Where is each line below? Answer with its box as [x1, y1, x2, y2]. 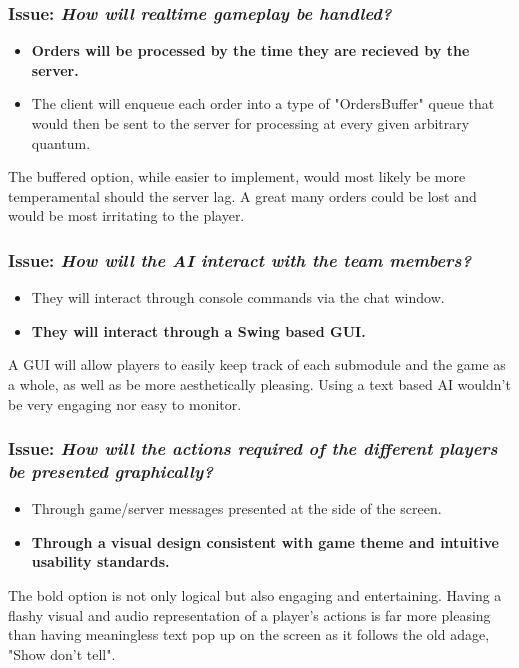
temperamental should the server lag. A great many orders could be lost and [8, 185, 477, 206]
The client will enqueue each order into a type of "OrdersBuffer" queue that [31, 93, 495, 114]
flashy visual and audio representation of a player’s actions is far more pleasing [8, 604, 491, 625]
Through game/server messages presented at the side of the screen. [31, 498, 442, 519]
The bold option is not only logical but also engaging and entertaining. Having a [8, 585, 502, 606]
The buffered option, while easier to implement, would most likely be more [8, 166, 466, 187]
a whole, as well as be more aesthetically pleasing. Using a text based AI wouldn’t [8, 373, 511, 394]
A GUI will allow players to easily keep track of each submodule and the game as [8, 354, 506, 375]
